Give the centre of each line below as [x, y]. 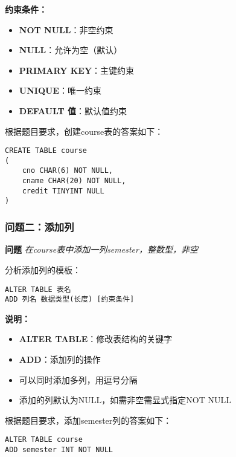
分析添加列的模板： [43, 269]
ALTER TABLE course [44, 440]
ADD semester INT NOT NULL [59, 450]
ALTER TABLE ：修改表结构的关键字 [96, 339]
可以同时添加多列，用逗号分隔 [78, 379]
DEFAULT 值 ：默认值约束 [73, 110]
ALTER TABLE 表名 [38, 289]
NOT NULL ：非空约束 [66, 29]
